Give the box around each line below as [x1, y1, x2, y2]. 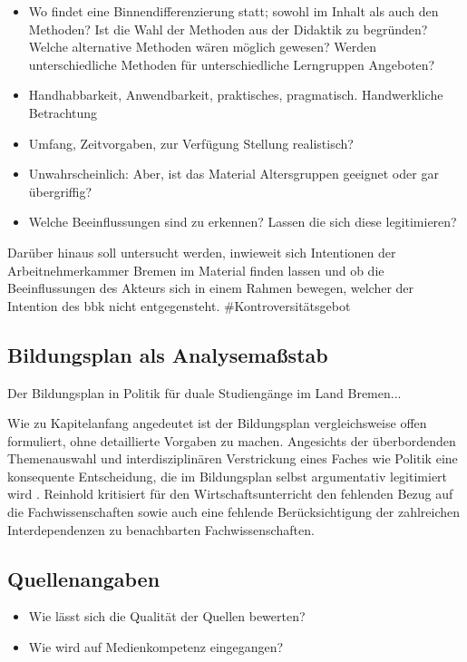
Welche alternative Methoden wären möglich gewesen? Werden [28, 37, 377, 56]
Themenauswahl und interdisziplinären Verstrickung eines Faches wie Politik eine [7, 449, 458, 468]
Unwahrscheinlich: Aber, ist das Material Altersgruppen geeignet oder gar [28, 164, 439, 183]
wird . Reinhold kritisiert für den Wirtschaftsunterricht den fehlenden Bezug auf [7, 484, 453, 503]
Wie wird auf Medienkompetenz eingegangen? [28, 638, 284, 657]
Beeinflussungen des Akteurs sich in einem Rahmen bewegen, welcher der [7, 278, 414, 297]
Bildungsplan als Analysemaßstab [7, 340, 328, 368]
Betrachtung [28, 102, 98, 122]
